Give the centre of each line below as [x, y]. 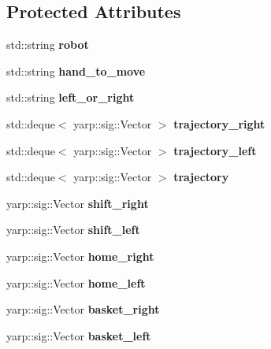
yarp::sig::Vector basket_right [83, 309]
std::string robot [48, 45]
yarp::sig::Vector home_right [80, 256]
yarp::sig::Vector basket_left [79, 335]
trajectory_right [219, 123]
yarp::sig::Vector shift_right [78, 203]
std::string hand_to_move [76, 71]
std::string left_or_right [71, 97]
